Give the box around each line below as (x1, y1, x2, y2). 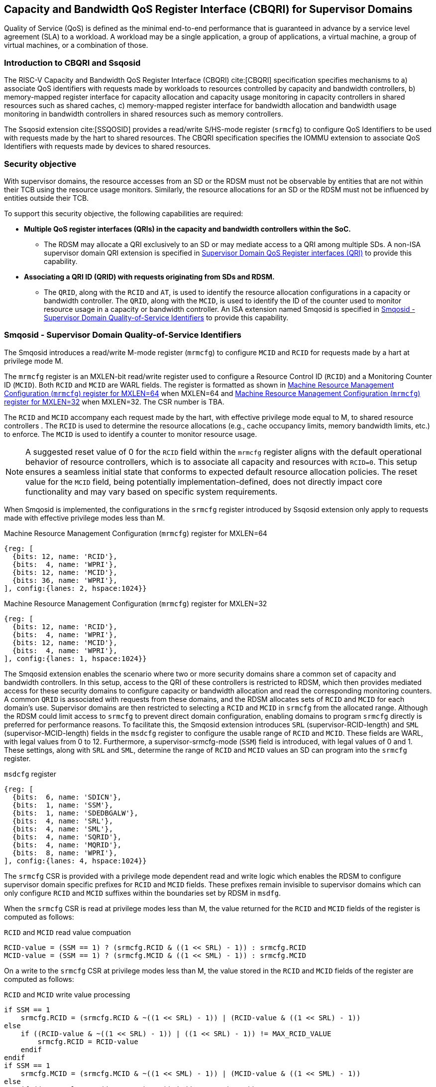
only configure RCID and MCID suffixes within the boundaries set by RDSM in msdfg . (4, 888, 281, 897)
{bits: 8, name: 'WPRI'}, (12, 848, 117, 857)
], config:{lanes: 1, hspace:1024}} (4, 654, 147, 663)
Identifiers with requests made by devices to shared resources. (4, 142, 211, 151)
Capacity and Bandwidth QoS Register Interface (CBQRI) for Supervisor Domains (4, 3, 413, 15)
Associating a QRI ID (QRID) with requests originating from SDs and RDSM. (24, 272, 275, 281)
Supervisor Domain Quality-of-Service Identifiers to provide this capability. (44, 313, 289, 322)
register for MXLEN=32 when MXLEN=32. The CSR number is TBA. (4, 397, 224, 406)
